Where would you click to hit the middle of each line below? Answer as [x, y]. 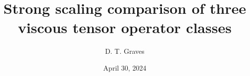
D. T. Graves [125, 51]
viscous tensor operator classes [125, 27]
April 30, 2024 [125, 67]
